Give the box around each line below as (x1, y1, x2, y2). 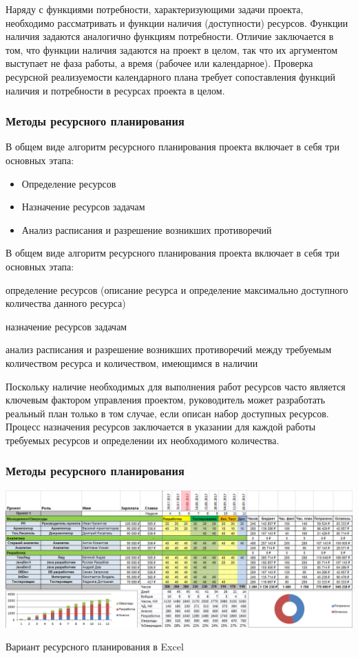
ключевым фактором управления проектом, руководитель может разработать (6, 392, 326, 407)
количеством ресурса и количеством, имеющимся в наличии (6, 355, 258, 370)
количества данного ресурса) (6, 296, 126, 310)
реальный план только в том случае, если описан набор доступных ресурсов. (6, 406, 329, 420)
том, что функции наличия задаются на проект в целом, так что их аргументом (6, 42, 338, 57)
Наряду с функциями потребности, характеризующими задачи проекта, (6, 2, 304, 16)
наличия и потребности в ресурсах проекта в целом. (6, 83, 225, 97)
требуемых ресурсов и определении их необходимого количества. (6, 432, 280, 447)
